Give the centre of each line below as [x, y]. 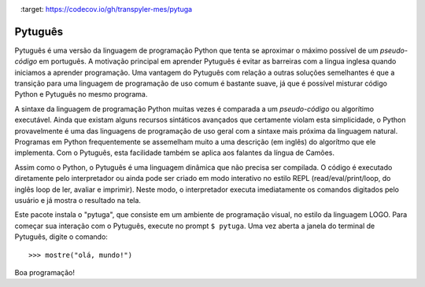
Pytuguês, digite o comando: [61, 237]
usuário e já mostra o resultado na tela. [78, 200]
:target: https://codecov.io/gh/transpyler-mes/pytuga [106, 9]
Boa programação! [44, 272]
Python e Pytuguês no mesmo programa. [81, 94]
